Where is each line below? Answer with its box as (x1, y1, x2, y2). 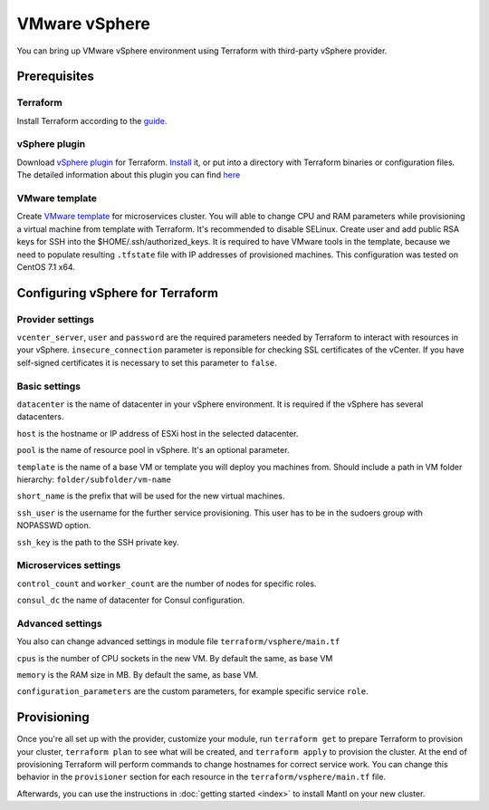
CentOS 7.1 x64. (16, 261, 76, 272)
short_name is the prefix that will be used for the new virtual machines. (16, 490, 285, 502)
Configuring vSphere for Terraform (16, 285, 219, 301)
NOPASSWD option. (16, 520, 91, 531)
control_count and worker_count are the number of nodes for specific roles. (16, 578, 317, 589)
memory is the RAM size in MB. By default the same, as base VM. (16, 669, 259, 680)
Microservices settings (16, 559, 121, 572)
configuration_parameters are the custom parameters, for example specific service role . (16, 686, 369, 697)
